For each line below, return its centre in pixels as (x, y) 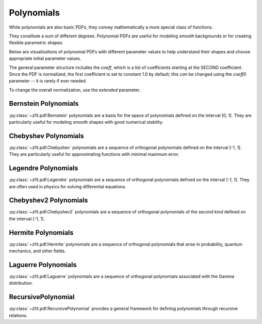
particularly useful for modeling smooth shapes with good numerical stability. (86, 122)
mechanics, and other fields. (37, 251)
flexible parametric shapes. (36, 43)
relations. (18, 315)
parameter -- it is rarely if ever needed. (48, 81)
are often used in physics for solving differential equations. (68, 186)
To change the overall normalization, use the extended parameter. (75, 90)
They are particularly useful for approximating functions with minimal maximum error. (94, 154)
